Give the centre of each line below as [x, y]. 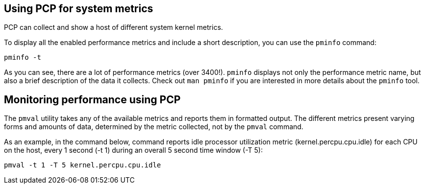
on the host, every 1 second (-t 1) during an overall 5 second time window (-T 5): [133, 150]
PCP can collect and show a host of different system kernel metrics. [113, 27]
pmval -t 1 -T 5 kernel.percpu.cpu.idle [83, 165]
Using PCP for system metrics [79, 9]
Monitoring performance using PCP [92, 99]
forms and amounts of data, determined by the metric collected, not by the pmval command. [154, 127]
